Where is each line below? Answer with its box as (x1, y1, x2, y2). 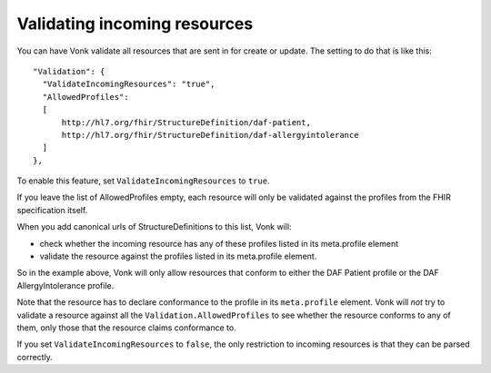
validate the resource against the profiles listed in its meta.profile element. (39, 250, 317, 262)
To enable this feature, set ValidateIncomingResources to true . (16, 175, 270, 186)
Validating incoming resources (16, 14, 254, 34)
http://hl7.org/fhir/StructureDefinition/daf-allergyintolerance (61, 130, 359, 140)
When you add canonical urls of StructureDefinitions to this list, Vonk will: (16, 221, 292, 232)
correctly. (16, 351, 54, 362)
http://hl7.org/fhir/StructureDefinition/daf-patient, (61, 117, 311, 127)
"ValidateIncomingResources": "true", (42, 79, 215, 90)
